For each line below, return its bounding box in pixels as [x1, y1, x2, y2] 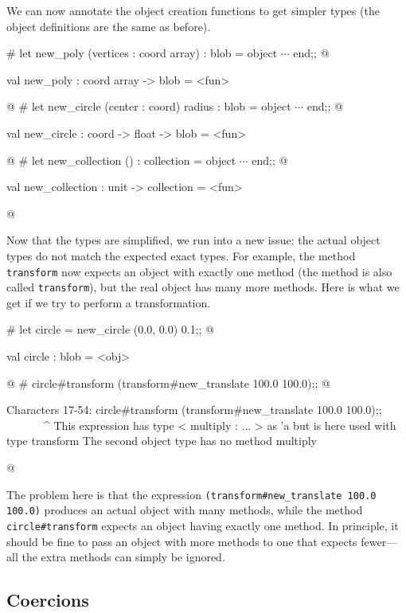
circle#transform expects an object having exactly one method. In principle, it [6, 517, 399, 533]
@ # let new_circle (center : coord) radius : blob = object [6, 98, 291, 115]
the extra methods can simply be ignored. [21, 549, 225, 565]
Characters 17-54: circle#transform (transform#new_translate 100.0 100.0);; [6, 401, 382, 418]
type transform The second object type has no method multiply [6, 432, 317, 449]
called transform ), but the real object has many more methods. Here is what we [6, 279, 400, 295]
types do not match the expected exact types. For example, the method [6, 247, 356, 264]
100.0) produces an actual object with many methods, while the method [6, 502, 363, 518]
